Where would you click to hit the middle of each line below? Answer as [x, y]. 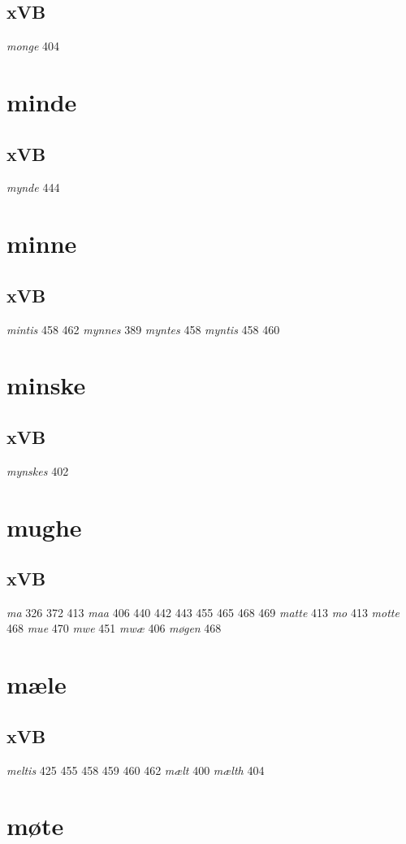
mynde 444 [33, 187]
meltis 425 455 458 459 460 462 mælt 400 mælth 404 [136, 770]
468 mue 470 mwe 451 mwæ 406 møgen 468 [114, 628]
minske [46, 385]
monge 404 [33, 46]
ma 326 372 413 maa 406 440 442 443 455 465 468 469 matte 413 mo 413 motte [203, 612]
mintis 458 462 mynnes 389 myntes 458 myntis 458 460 [143, 329]
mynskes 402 [38, 470]
